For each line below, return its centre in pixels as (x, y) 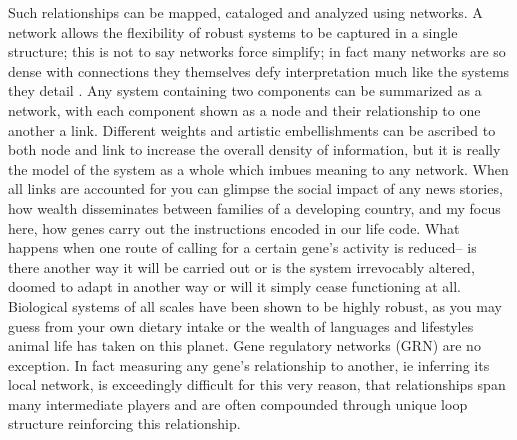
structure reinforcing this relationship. (124, 423)
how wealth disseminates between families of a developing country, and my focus (254, 207)
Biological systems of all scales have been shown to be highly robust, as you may (255, 305)
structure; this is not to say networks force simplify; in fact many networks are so (257, 51)
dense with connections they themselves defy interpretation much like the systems (259, 70)
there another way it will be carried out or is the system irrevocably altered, (241, 266)
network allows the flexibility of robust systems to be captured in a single (233, 31)
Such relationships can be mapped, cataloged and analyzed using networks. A (245, 12)
